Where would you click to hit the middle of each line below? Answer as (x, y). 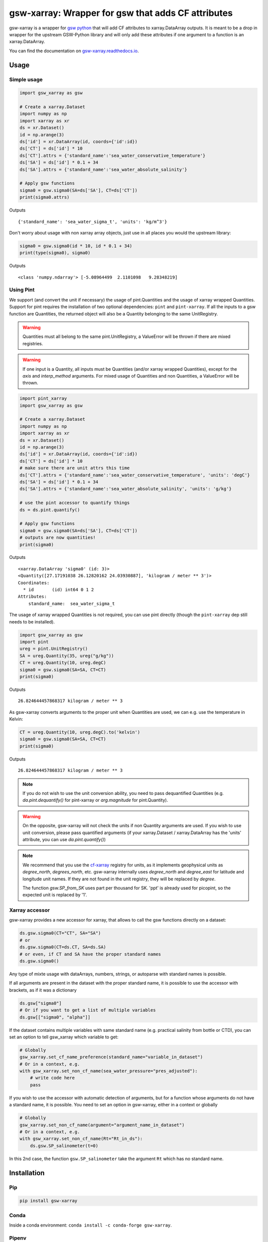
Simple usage (26, 79)
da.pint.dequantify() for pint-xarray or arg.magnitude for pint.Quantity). (95, 800)
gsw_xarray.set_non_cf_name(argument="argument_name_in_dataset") (102, 1125)
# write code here (52, 1078)
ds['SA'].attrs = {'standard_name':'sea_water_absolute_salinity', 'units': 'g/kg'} (126, 489)
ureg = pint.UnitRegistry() (54, 649)
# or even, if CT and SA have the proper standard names (90, 954)
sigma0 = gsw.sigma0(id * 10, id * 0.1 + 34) (76, 246)
